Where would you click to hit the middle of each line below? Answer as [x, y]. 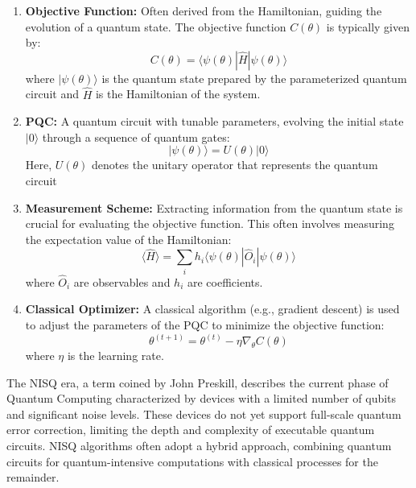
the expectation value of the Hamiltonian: [128, 239]
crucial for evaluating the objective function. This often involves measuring [210, 223]
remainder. [33, 477]
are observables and [122, 281]
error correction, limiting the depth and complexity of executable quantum [191, 430]
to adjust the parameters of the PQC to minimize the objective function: [205, 325]
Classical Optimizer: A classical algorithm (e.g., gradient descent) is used [212, 309]
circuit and [52, 94]
